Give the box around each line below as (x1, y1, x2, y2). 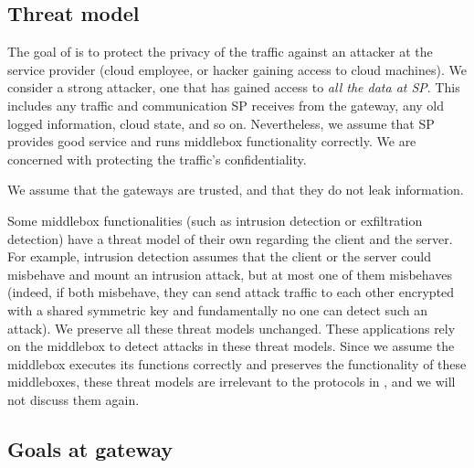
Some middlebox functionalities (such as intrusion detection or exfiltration (7, 210, 423, 229)
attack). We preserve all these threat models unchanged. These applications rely (7, 318, 456, 337)
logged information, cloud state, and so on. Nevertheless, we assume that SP (7, 113, 435, 133)
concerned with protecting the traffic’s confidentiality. (7, 149, 307, 168)
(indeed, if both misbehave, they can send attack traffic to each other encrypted (7, 282, 455, 302)
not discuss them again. (7, 389, 140, 409)
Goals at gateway (7, 434, 174, 463)
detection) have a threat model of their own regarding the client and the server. (7, 229, 453, 248)
